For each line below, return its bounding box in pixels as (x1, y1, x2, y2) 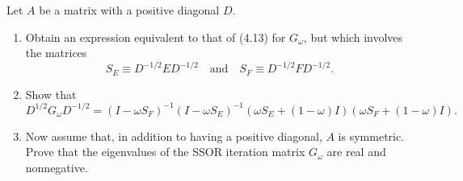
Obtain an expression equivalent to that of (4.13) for (25, 28, 286, 45)
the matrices (25, 44, 87, 61)
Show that (25, 85, 77, 102)
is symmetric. (338, 127, 405, 144)
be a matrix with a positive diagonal (39, 2, 220, 18)
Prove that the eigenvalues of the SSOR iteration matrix (25, 143, 305, 160)
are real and (326, 143, 386, 160)
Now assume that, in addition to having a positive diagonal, (25, 127, 322, 144)
